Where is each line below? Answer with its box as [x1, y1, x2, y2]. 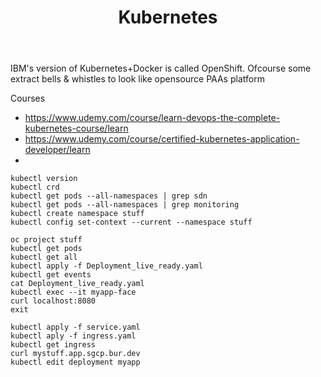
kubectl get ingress [10, 340, 97, 350]
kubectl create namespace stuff [10, 209, 145, 219]
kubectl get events [10, 270, 92, 280]
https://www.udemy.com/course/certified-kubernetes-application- [24, 133, 300, 145]
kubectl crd [10, 182, 60, 193]
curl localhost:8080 [10, 296, 97, 306]
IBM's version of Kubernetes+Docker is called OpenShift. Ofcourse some [10, 62, 312, 75]
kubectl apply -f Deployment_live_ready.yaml [10, 261, 203, 271]
